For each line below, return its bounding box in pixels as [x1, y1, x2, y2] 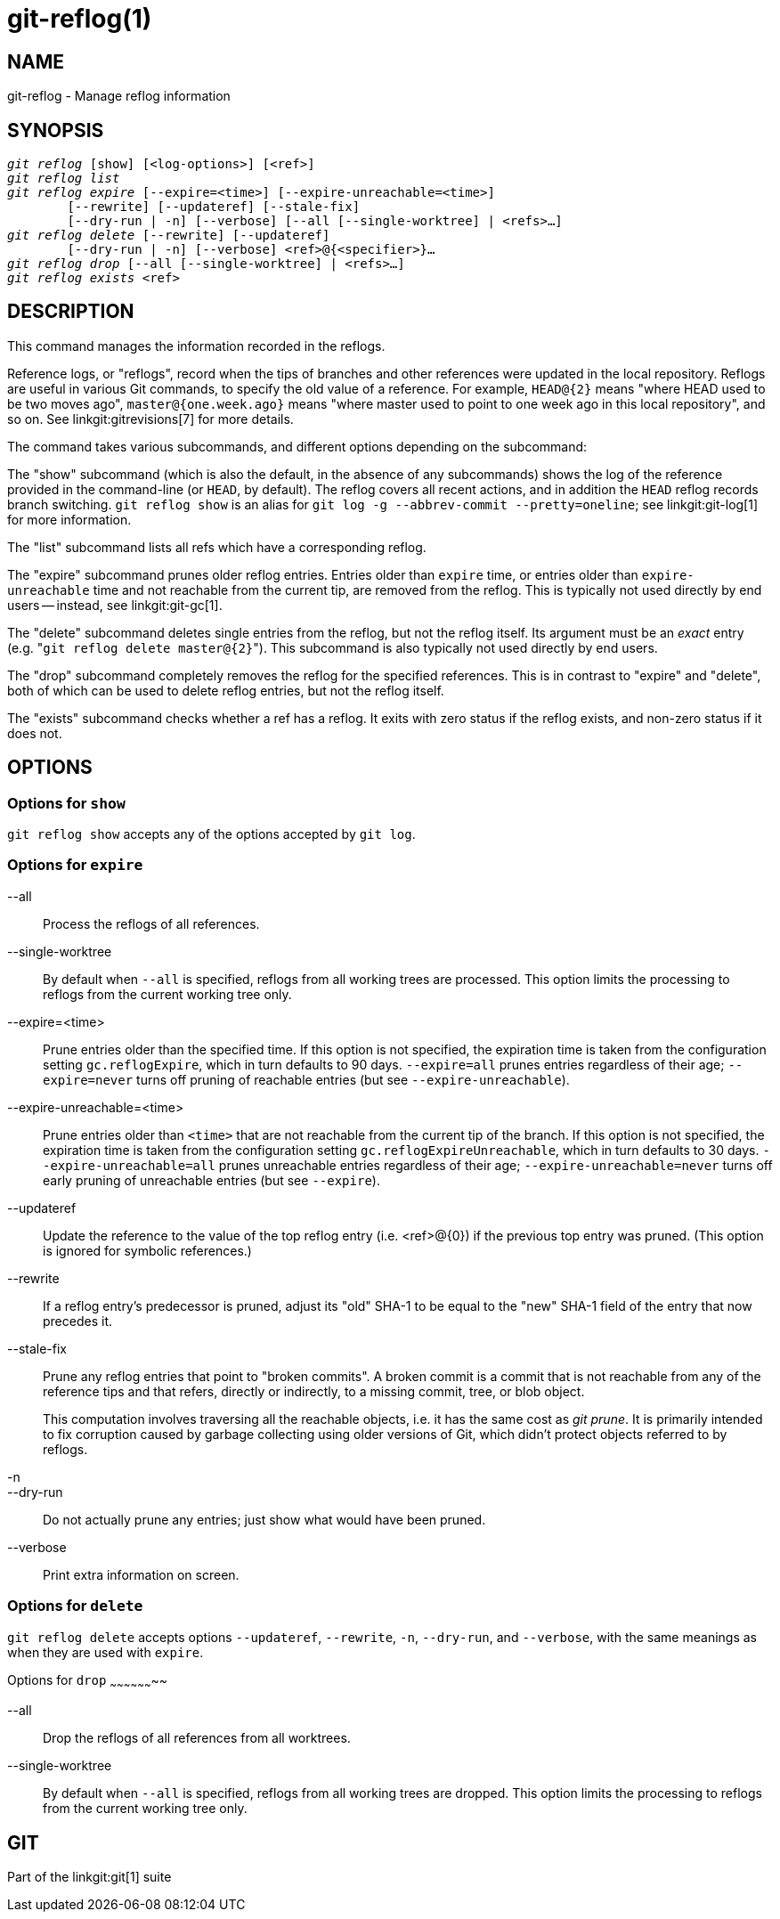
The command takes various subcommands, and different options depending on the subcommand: [7, 438, 588, 454]
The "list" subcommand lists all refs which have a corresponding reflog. [7, 539, 427, 555]
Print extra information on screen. [43, 1566, 240, 1582]
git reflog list [7, 171, 120, 186]
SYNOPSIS [7, 118, 104, 142]
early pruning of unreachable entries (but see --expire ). [43, 1172, 380, 1188]
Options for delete [7, 1597, 143, 1615]
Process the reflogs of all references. [43, 915, 260, 931]
